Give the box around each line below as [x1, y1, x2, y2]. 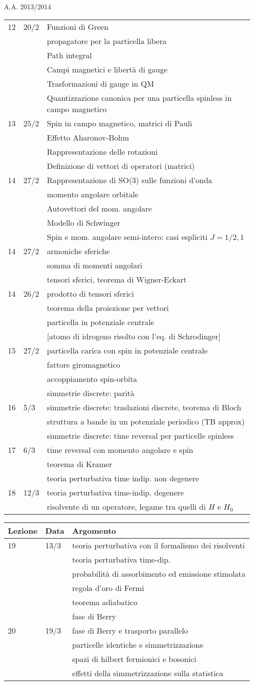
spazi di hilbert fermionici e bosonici [72, 653, 196, 664]
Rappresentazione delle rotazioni [47, 145, 158, 157]
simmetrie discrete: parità [47, 387, 134, 399]
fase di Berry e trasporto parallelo [72, 624, 188, 636]
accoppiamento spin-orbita [47, 373, 137, 384]
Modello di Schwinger [47, 216, 121, 228]
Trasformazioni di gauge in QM [47, 77, 154, 89]
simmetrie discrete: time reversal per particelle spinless [47, 429, 234, 441]
